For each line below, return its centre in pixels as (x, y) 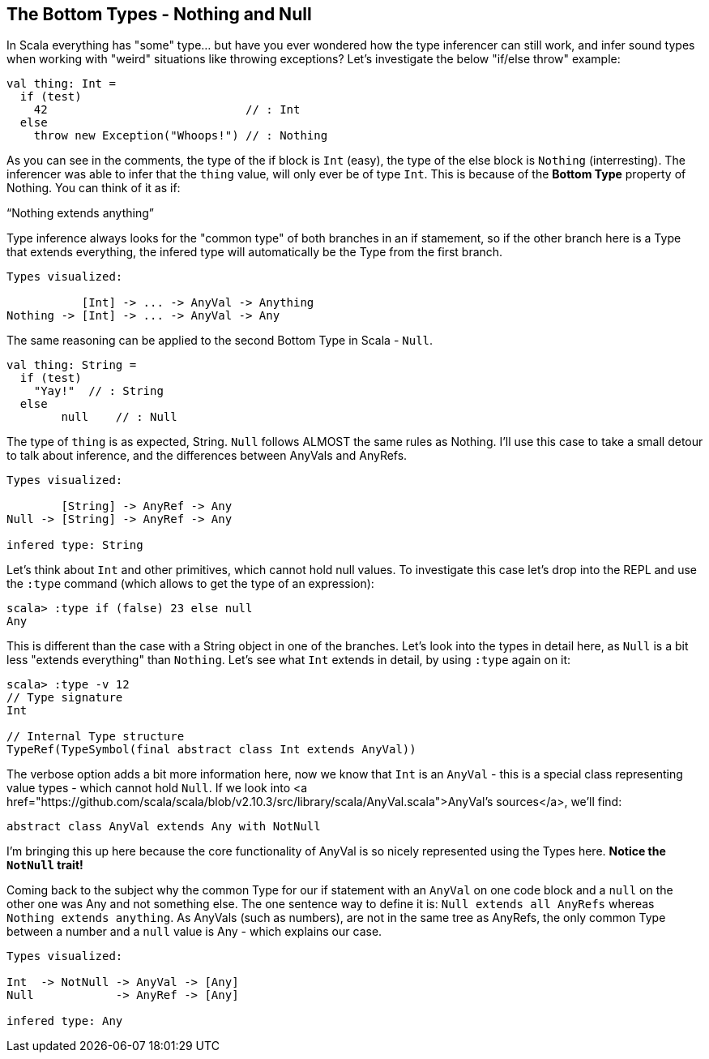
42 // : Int (167, 110)
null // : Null (119, 417)
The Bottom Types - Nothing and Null (159, 14)
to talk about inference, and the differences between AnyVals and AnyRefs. (207, 456)
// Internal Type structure (96, 737)
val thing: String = (72, 365)
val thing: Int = (61, 84)
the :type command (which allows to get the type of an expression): (190, 584)
